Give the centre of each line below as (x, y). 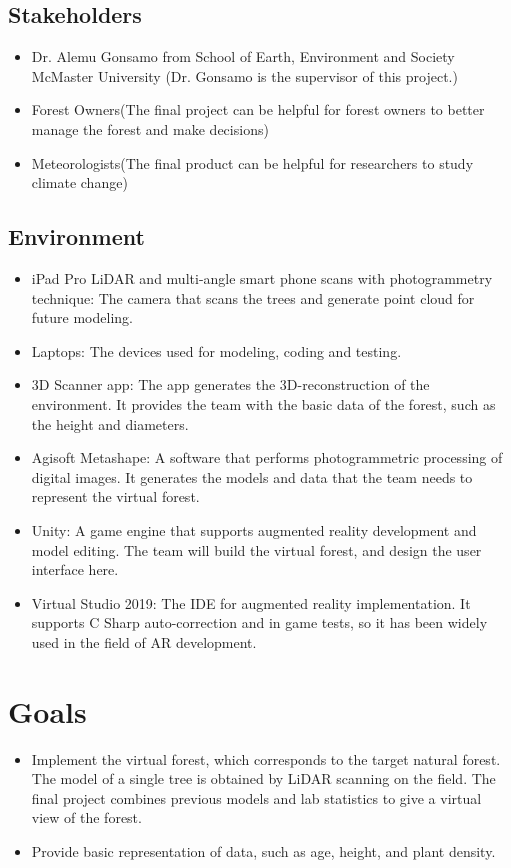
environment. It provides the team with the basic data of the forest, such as (263, 403)
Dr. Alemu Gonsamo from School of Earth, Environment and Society (243, 56)
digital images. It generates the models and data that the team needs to (252, 476)
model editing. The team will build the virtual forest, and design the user (256, 549)
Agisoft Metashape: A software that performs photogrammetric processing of (267, 457)
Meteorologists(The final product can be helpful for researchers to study (252, 162)
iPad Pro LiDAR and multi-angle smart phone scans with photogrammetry (262, 277)
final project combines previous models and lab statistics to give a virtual (256, 797)
